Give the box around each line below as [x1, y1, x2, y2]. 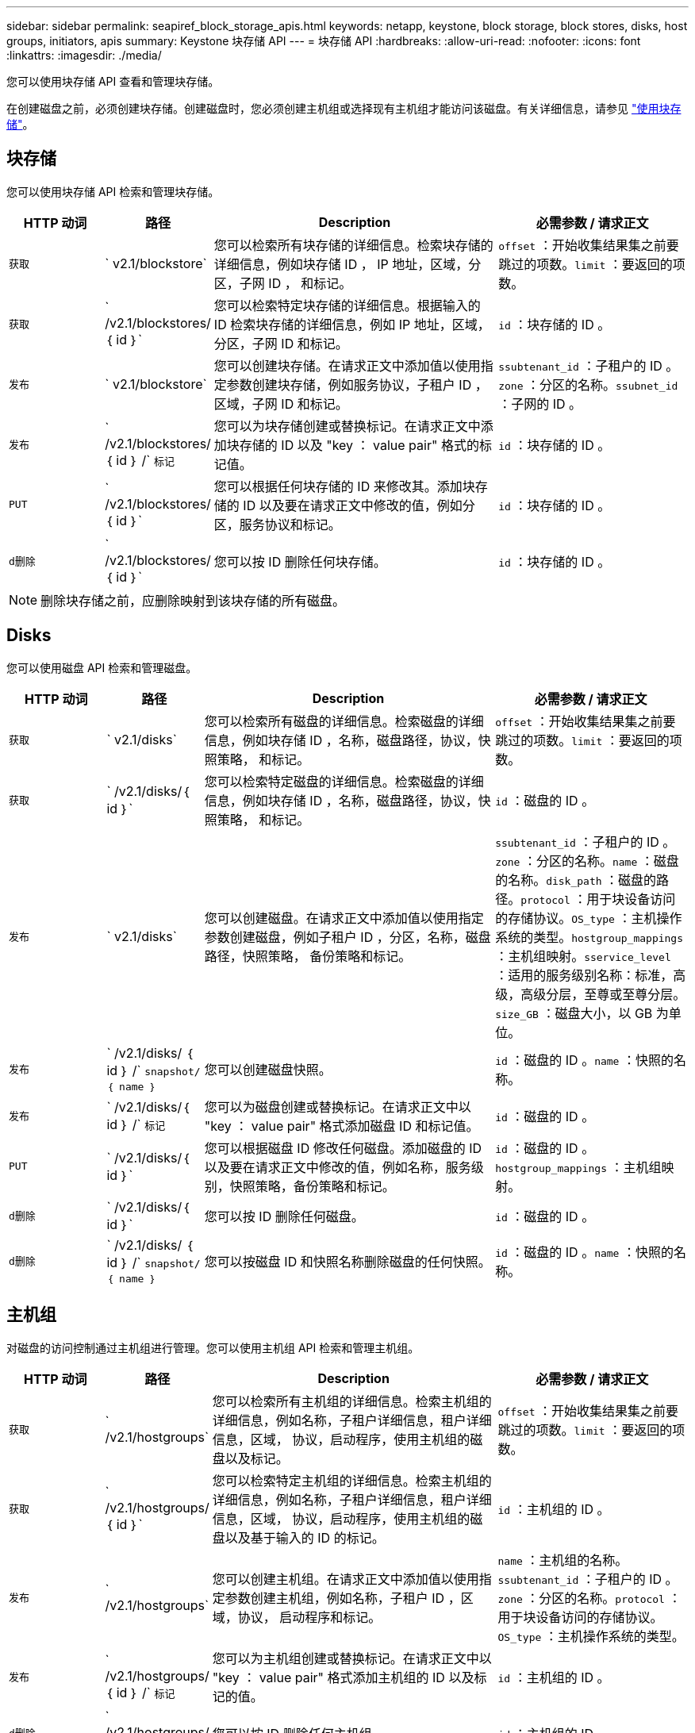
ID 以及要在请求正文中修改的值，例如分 [243, 497, 475, 513]
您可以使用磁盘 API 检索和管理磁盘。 [6, 660, 198, 674]
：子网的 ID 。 [498, 395, 582, 412]
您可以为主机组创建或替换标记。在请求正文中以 [212, 1650, 492, 1666]
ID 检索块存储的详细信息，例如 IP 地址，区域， [213, 316, 490, 332]
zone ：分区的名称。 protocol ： [497, 1589, 682, 1606]
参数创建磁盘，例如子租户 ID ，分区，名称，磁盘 [204, 928, 491, 945]
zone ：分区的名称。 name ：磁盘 [495, 852, 679, 869]
